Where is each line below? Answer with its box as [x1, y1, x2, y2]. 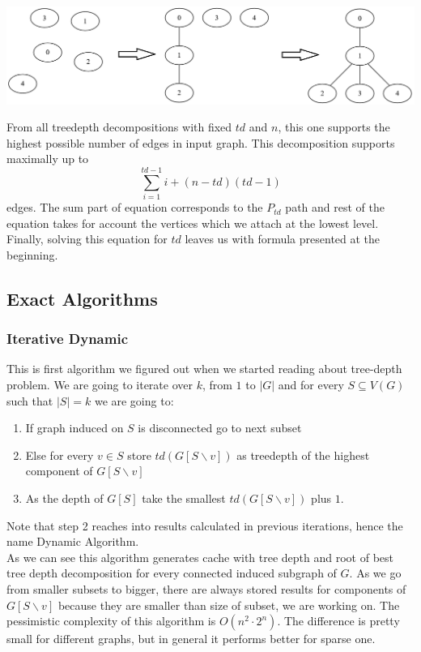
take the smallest [142, 490, 226, 507]
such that [6, 392, 53, 409]
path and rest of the [285, 199, 385, 216]
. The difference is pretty [277, 612, 400, 629]
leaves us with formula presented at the [185, 230, 381, 247]
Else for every [25, 446, 94, 463]
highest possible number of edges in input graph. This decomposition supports [6, 134, 395, 151]
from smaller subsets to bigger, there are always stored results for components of [6, 580, 406, 597]
